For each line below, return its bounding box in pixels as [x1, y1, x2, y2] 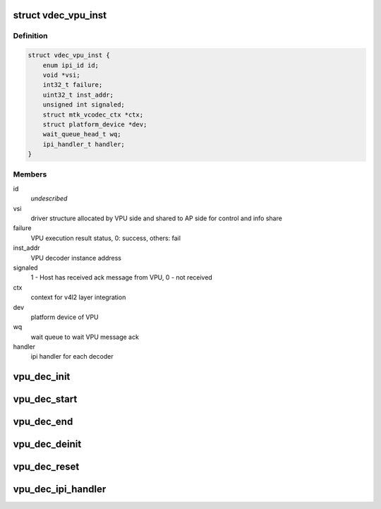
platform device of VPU [30, 313, 99, 321]
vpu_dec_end [13, 416, 73, 428]
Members [13, 169, 47, 179]
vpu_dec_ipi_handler [13, 484, 107, 496]
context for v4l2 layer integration [30, 293, 126, 301]
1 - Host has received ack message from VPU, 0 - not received [30, 273, 213, 282]
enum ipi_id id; [42, 61, 99, 69]
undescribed [30, 194, 68, 203]
